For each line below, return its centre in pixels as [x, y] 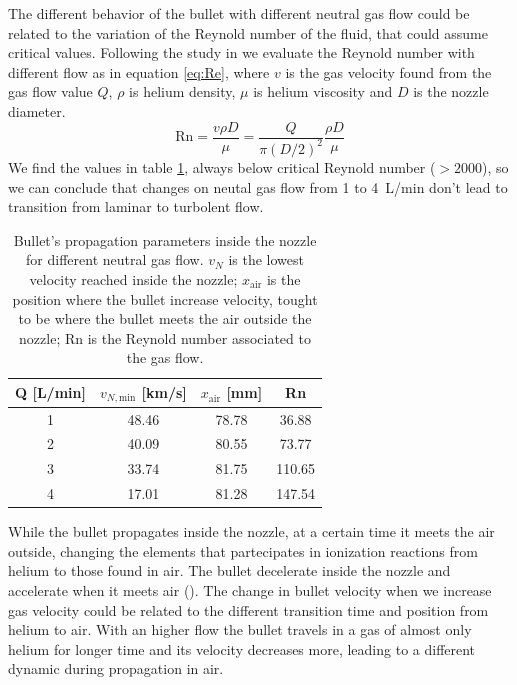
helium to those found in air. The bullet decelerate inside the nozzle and [229, 570]
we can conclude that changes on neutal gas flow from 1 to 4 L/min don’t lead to [258, 186]
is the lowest [266, 259]
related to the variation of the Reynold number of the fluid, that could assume [248, 32]
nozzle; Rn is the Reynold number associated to [165, 337]
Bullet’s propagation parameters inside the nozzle [165, 239]
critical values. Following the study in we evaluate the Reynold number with [241, 52]
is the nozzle [451, 91]
